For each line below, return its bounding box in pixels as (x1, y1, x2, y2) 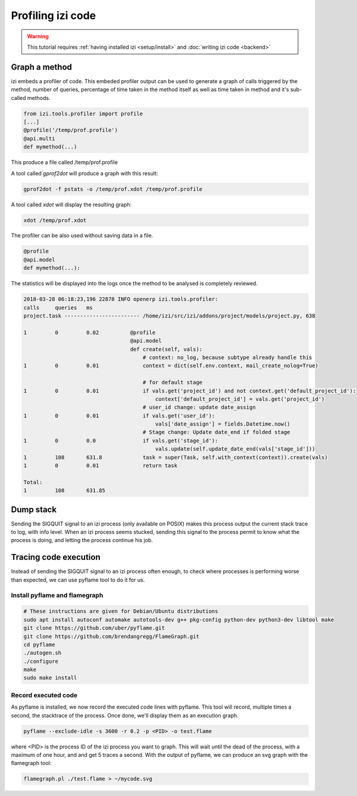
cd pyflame (23, 641, 55, 648)
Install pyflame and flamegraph (11, 591, 104, 599)
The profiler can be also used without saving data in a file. (11, 232, 154, 239)
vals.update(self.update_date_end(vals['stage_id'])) (155, 446, 315, 452)
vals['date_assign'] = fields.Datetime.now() (155, 421, 291, 427)
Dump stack (11, 504, 57, 514)
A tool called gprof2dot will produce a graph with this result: (11, 169, 158, 177)
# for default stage (142, 379, 203, 386)
